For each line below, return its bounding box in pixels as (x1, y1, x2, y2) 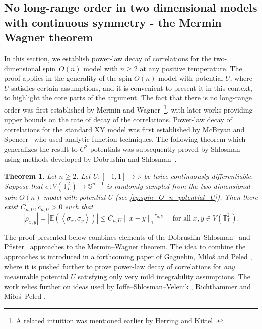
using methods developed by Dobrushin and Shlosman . (4, 153, 177, 164)
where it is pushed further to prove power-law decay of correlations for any (4, 261, 235, 271)
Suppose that (4, 180, 43, 191)
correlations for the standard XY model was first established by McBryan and (4, 124, 245, 134)
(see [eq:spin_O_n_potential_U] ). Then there (115, 191, 258, 202)
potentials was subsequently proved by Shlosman (90, 143, 240, 154)
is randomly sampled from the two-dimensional (106, 180, 250, 191)
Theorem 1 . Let (4, 171, 57, 181)
